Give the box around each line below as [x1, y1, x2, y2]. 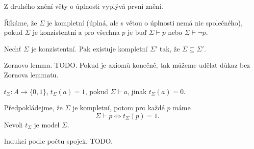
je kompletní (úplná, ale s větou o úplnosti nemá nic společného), [47, 17, 243, 27]
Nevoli [4, 119, 23, 129]
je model [34, 119, 60, 129]
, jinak [127, 86, 147, 96]
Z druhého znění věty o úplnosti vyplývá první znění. [4, 1, 163, 11]
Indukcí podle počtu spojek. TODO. [4, 136, 113, 146]
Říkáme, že [4, 17, 37, 27]
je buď [127, 27, 147, 37]
